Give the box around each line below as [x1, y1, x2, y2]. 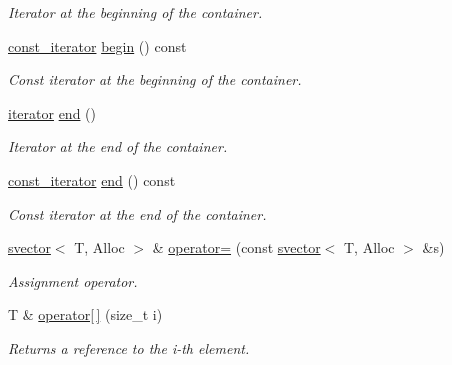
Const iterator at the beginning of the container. [8, 69, 302, 90]
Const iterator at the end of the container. [8, 203, 267, 224]
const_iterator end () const [8, 169, 176, 190]
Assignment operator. [8, 270, 138, 291]
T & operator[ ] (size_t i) [8, 304, 163, 325]
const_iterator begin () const [8, 35, 187, 56]
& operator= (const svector [152, 237, 321, 258]
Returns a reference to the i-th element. [8, 337, 250, 358]
